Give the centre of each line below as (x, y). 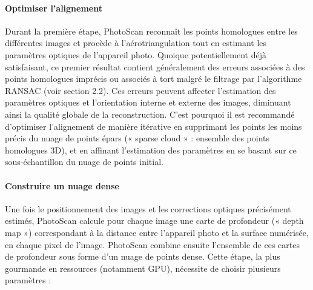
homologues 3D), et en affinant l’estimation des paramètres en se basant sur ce (151, 150)
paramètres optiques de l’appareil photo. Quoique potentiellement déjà (136, 54)
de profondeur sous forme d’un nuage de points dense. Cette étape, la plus (143, 256)
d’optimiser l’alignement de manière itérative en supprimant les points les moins (153, 126)
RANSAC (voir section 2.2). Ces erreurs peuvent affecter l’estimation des (140, 90)
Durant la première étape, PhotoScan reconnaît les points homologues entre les (151, 31)
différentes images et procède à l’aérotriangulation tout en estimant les (136, 43)
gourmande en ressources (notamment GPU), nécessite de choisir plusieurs (143, 268)
